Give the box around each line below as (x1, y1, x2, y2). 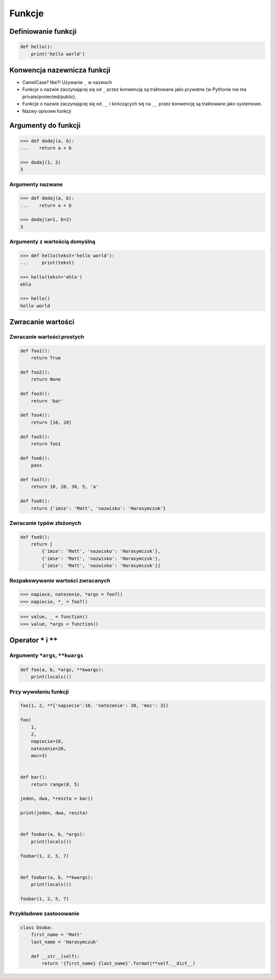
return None (31, 376, 61, 382)
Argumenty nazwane (9, 180, 63, 188)
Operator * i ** (9, 636, 58, 645)
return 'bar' (31, 398, 64, 404)
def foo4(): (20, 412, 51, 418)
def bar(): (20, 775, 48, 780)
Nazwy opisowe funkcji (22, 108, 72, 114)
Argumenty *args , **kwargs (9, 652, 84, 659)
